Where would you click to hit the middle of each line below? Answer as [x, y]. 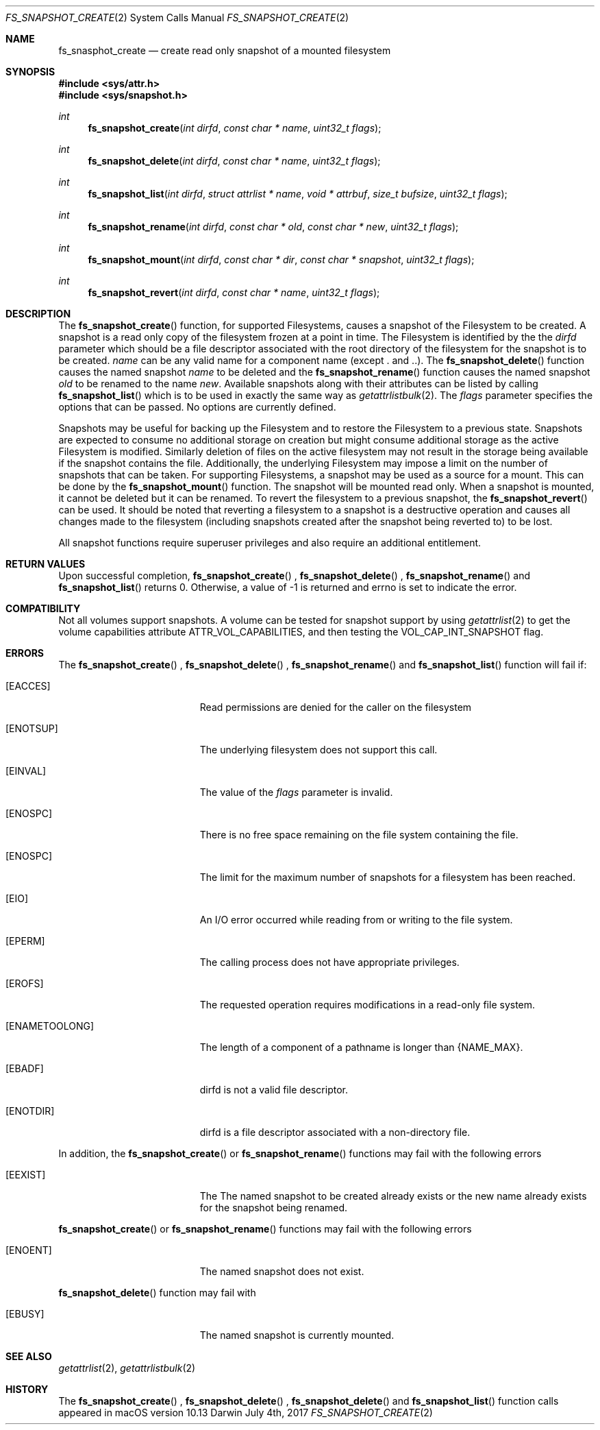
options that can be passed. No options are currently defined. [197, 407]
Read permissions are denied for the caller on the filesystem [336, 707]
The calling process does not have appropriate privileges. [329, 962]
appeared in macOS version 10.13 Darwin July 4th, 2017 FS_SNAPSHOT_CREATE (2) [246, 1413]
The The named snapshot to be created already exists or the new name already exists [393, 1196]
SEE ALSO [29, 1356]
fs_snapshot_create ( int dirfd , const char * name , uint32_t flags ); [235, 128]
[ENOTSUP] [32, 728]
